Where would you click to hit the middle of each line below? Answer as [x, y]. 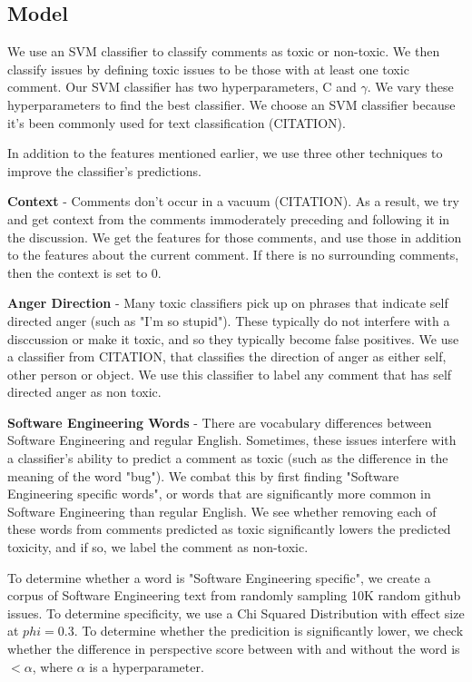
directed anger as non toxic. [84, 392]
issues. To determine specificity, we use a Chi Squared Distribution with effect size [236, 613]
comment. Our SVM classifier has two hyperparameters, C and [182, 87]
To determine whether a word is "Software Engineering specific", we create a [219, 577]
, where [52, 666]
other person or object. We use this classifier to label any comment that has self [230, 374]
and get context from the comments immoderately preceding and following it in [229, 218]
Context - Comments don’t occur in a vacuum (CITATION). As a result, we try [233, 201]
